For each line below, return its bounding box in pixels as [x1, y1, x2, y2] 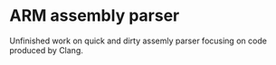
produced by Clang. [9, 44, 83, 55]
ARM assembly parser [9, 5, 180, 26]
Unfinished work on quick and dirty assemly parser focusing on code [9, 35, 267, 46]
